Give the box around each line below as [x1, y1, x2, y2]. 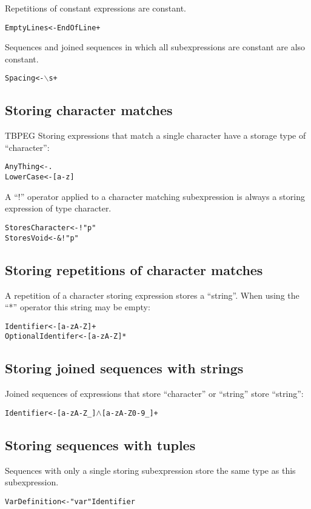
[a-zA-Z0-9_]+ [101, 408, 158, 418]
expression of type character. [5, 202, 112, 215]
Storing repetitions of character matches [5, 260, 263, 279]
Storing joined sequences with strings [5, 359, 244, 378]
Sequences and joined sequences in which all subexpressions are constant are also [5, 41, 306, 53]
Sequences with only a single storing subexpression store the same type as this [5, 464, 296, 476]
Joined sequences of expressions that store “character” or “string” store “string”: [5, 387, 304, 400]
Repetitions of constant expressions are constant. [5, 2, 186, 14]
